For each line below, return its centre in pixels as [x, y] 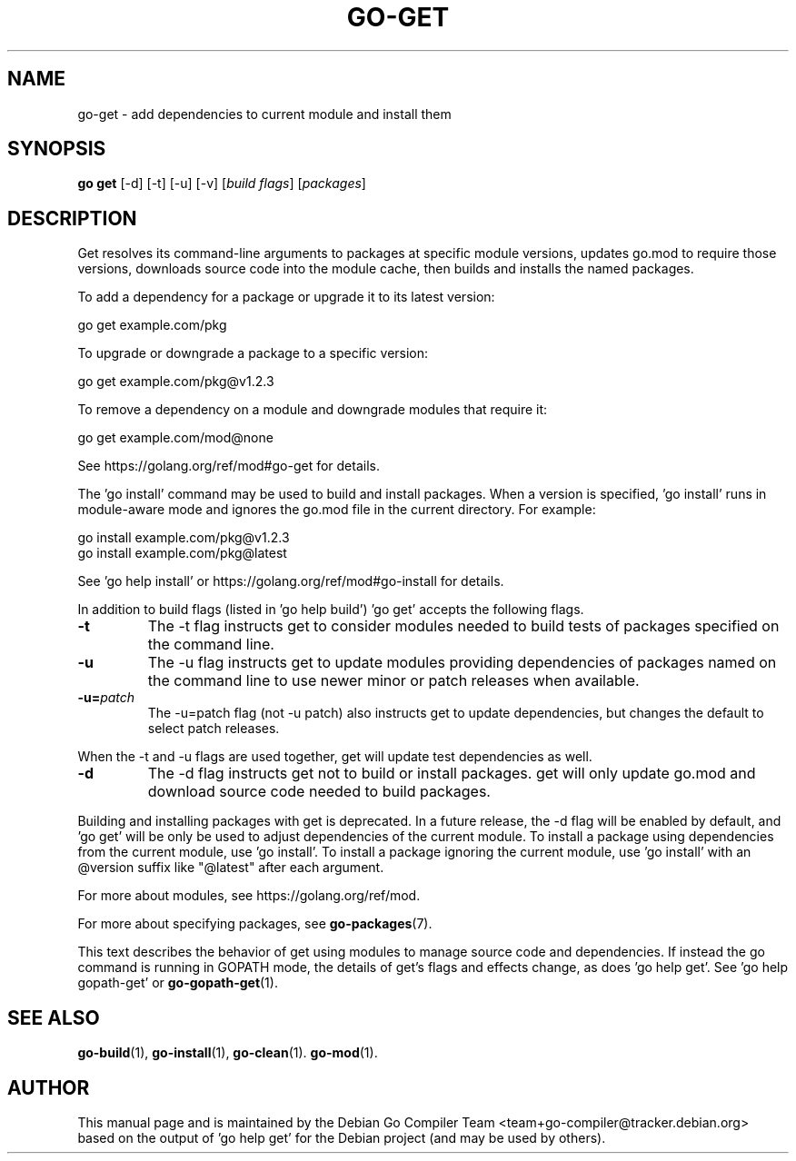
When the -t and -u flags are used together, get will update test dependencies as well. [335, 757]
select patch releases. [214, 729]
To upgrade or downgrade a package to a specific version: [253, 353]
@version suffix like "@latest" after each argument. [231, 868]
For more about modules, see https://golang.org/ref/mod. [249, 896]
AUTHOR [49, 1087]
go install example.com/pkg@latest [182, 553]
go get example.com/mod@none [175, 438]
